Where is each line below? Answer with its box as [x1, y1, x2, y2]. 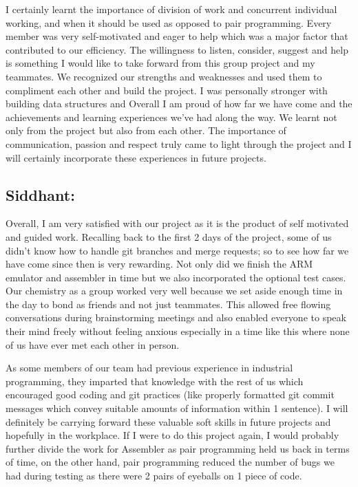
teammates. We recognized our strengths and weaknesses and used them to [6, 69, 322, 83]
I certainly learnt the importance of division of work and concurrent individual [6, 2, 337, 16]
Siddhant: [6, 184, 75, 205]
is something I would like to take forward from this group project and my [6, 56, 315, 70]
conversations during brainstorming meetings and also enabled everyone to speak [6, 310, 346, 325]
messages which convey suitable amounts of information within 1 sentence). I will [6, 401, 348, 415]
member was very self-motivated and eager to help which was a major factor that [6, 29, 348, 43]
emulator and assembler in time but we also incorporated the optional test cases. [6, 270, 346, 284]
